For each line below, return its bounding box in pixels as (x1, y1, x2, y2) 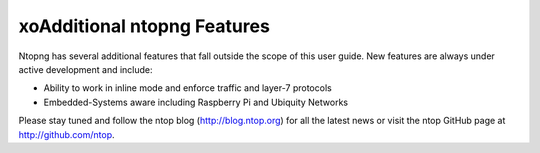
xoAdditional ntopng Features (18, 15, 270, 37)
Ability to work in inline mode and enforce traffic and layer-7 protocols (43, 82, 332, 94)
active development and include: (18, 63, 154, 75)
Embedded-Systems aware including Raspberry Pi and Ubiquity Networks (43, 96, 349, 108)
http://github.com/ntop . (18, 128, 115, 140)
